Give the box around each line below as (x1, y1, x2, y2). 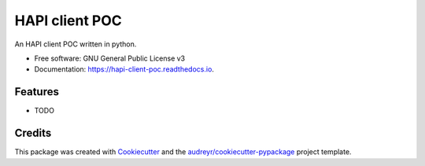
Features (14, 85, 59, 98)
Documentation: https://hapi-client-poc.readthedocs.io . (34, 65, 214, 74)
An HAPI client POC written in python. (14, 39, 137, 49)
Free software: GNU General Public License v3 (34, 53, 186, 63)
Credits (14, 127, 52, 140)
